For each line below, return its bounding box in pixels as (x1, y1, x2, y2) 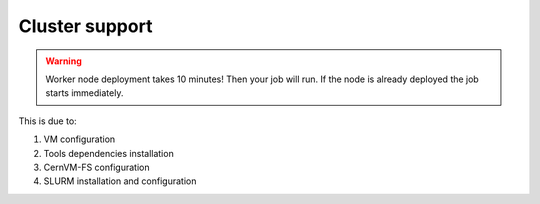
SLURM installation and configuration (43, 175, 197, 187)
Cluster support (18, 15, 153, 37)
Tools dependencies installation (43, 147, 174, 159)
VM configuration (43, 133, 116, 145)
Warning (45, 55, 82, 67)
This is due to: (18, 115, 77, 127)
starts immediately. (45, 87, 124, 99)
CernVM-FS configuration (43, 161, 150, 173)
